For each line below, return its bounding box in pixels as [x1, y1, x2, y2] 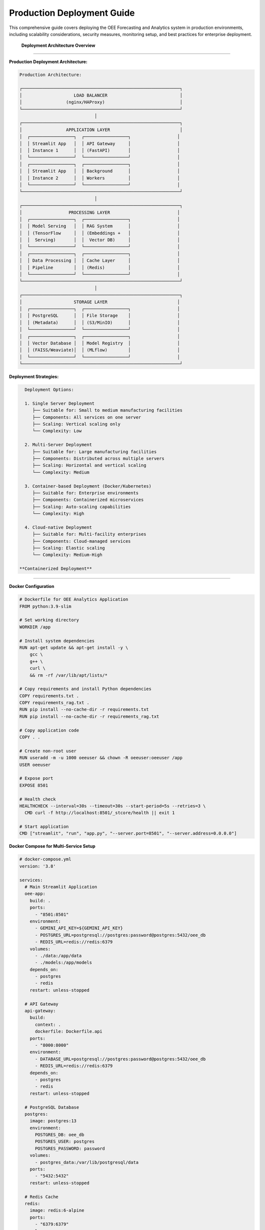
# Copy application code [19, 727, 79, 733]
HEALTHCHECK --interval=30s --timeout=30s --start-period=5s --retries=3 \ [19, 803, 206, 809]
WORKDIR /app [19, 624, 51, 630]
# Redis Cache [25, 1194, 59, 1199]
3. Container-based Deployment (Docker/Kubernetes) [25, 483, 152, 489]
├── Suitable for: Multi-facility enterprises [32, 531, 147, 537]
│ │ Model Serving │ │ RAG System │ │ [19, 223, 180, 229]
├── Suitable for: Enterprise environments [32, 490, 139, 495]
